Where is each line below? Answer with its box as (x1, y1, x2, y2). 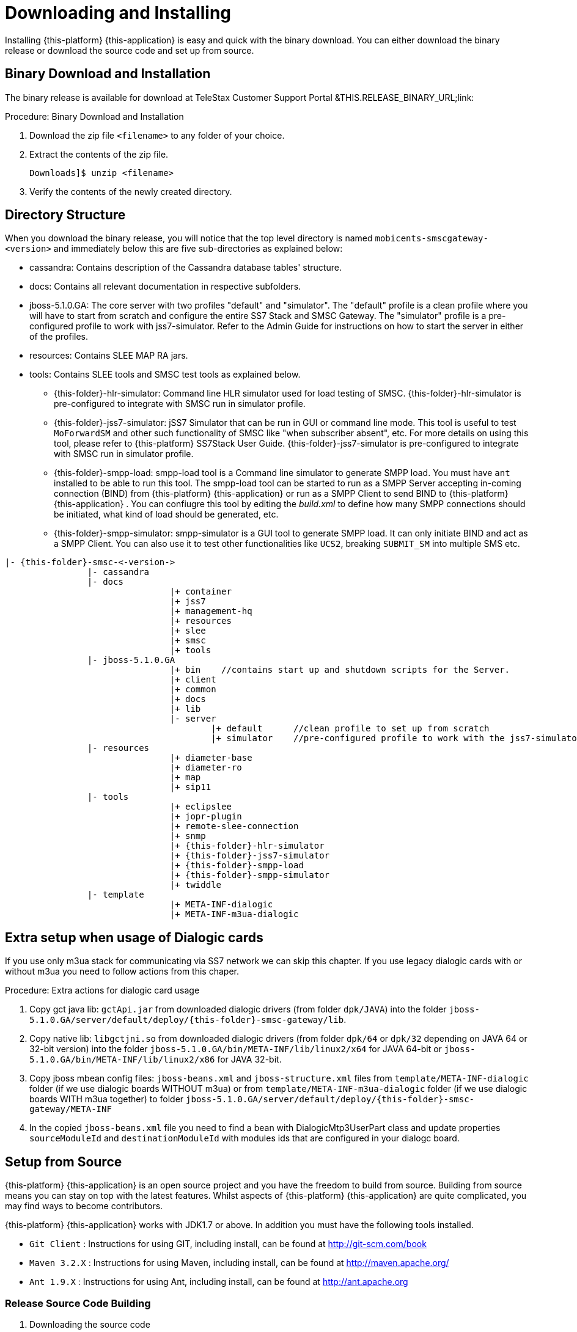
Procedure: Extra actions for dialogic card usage (5, 985, 200, 996)
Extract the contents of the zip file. (29, 148, 169, 159)
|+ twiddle (169, 880, 222, 890)
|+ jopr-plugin (169, 811, 242, 822)
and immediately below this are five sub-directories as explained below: (53, 243, 343, 254)
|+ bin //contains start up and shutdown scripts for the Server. (169, 665, 510, 675)
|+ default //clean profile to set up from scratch (211, 723, 490, 734)
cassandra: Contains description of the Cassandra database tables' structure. (29, 262, 342, 273)
